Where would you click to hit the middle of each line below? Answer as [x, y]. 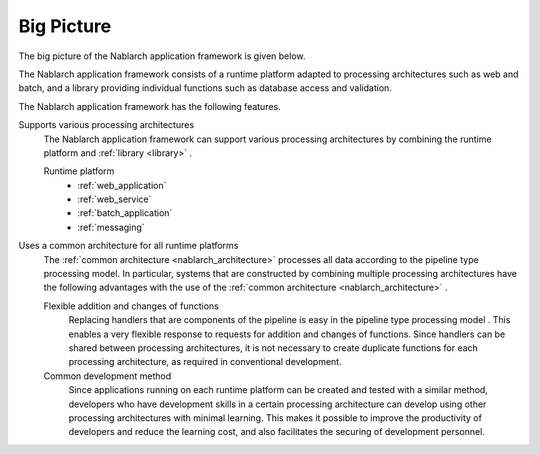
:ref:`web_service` [114, 199]
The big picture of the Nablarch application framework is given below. [162, 56]
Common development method [107, 376]
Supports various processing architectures [106, 125]
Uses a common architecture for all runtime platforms [128, 246]
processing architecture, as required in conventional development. [205, 362]
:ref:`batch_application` [125, 213]
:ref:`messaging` [111, 227]
